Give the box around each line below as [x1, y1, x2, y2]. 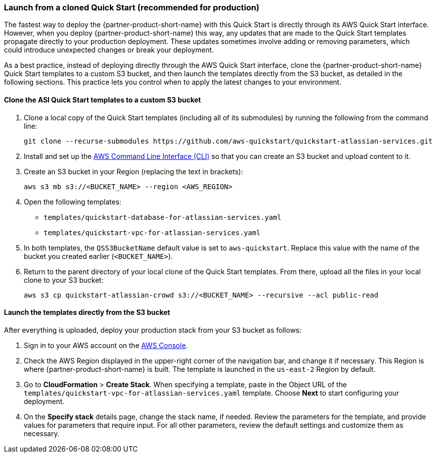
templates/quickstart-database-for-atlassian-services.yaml [44, 213, 282, 221]
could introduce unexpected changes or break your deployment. [4, 46, 214, 54]
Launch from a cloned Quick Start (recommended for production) [4, 2, 259, 12]
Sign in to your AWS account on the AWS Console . [24, 341, 188, 350]
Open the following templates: [24, 197, 122, 206]
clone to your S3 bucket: [24, 275, 103, 284]
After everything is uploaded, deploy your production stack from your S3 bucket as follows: [4, 325, 302, 334]
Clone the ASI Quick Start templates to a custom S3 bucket [4, 95, 201, 104]
